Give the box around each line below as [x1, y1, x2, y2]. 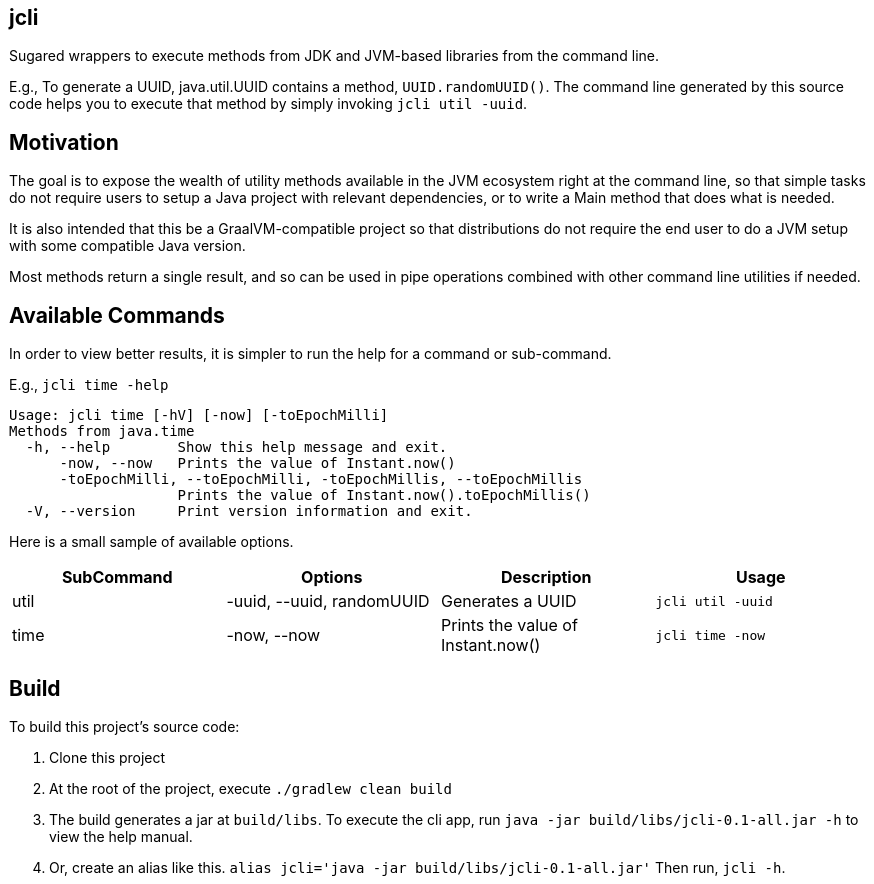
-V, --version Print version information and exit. [25, 503, 473, 520]
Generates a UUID [441, 591, 577, 612]
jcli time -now [655, 627, 766, 643]
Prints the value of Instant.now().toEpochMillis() [177, 487, 591, 504]
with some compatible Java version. [9, 237, 246, 255]
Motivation [9, 129, 119, 155]
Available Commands [9, 302, 225, 328]
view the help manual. [49, 827, 193, 845]
